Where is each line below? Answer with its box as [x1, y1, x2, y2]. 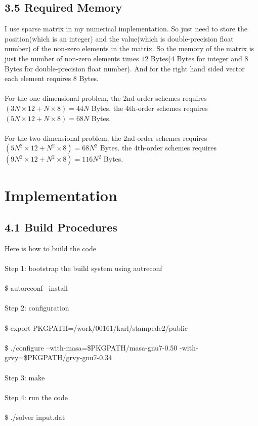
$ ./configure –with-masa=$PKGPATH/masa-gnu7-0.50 [5, 342, 178, 353]
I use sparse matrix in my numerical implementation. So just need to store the [5, 23, 248, 34]
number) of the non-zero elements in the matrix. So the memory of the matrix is [5, 43, 254, 54]
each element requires [5, 73, 71, 84]
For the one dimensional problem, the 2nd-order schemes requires [5, 93, 207, 103]
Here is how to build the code [5, 243, 96, 253]
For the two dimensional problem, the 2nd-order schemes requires [5, 132, 207, 143]
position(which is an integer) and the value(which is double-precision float [5, 33, 234, 44]
